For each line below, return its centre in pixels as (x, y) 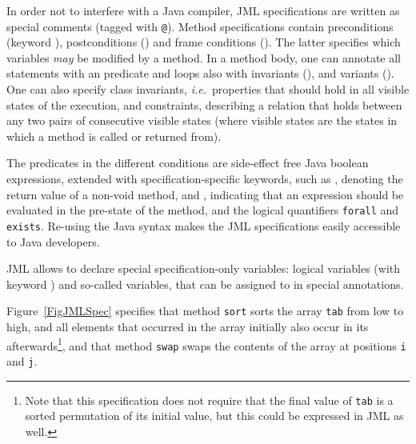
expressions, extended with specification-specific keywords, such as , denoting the (205, 178)
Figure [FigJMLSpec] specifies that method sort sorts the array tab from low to (205, 311)
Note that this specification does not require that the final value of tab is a (209, 400)
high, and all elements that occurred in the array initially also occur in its (188, 326)
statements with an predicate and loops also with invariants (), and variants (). (200, 73)
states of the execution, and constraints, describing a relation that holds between (204, 104)
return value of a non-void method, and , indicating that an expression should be (205, 194)
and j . (22, 360)
